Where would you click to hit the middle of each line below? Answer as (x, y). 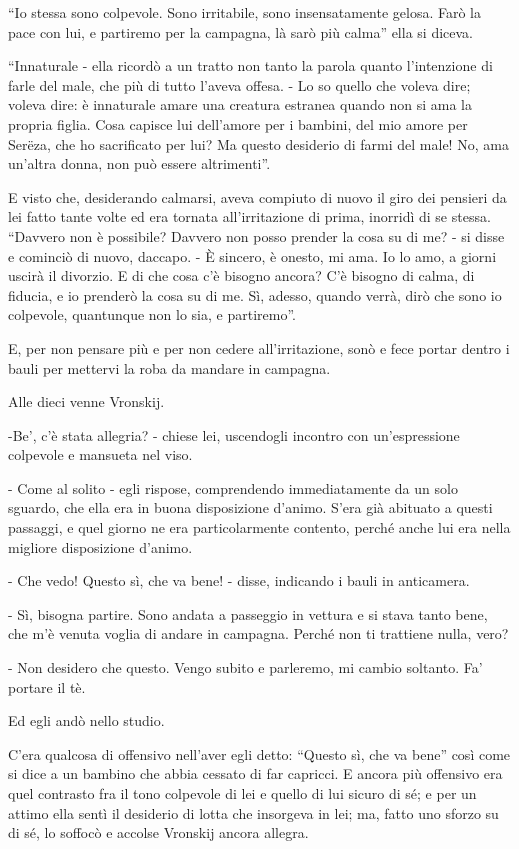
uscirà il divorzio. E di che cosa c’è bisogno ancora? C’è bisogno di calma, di (241, 275)
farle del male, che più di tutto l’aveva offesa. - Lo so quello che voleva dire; (239, 84)
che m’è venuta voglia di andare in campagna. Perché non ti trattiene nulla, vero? (258, 633)
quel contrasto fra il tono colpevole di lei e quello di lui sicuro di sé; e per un (242, 793)
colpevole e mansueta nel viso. (100, 454)
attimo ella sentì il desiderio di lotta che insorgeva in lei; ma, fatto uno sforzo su (253, 812)
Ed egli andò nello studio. (86, 720)
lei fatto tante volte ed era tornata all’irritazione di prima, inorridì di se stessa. (249, 216)
